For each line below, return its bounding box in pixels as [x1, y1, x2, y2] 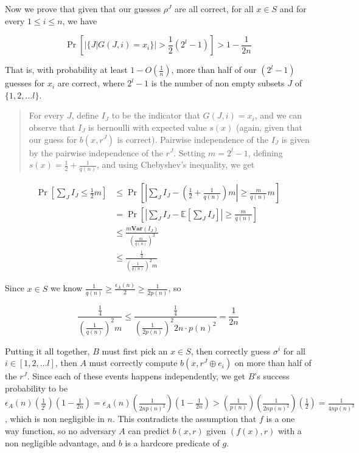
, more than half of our [171, 63, 257, 76]
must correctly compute [89, 356, 178, 369]
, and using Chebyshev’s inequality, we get [96, 158, 255, 171]
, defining [248, 146, 283, 159]
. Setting [173, 146, 206, 159]
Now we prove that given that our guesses [5, 2, 161, 15]
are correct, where [57, 77, 125, 89]
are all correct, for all [174, 2, 254, 15]
